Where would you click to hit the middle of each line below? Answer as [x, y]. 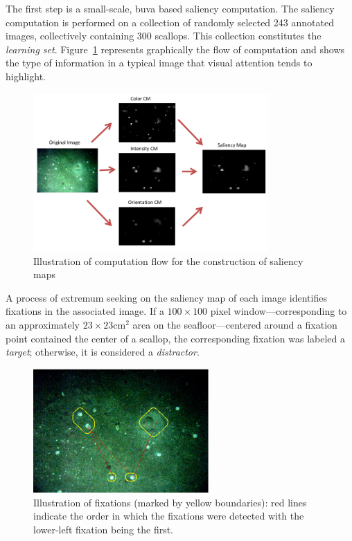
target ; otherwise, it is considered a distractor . [103, 352]
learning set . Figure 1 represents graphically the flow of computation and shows [175, 49]
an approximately [43, 324]
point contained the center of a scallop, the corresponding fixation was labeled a [175, 338]
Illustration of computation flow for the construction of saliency [168, 260]
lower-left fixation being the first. [104, 529]
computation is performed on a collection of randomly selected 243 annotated [170, 22]
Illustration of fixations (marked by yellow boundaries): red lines [170, 502]
